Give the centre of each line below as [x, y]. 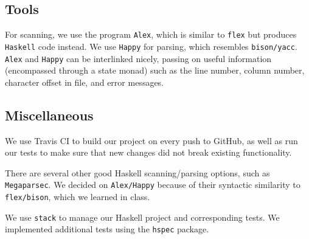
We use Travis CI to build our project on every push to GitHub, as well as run [151, 140]
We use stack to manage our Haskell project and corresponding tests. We [142, 217]
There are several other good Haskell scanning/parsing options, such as [137, 172]
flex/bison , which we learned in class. [78, 196]
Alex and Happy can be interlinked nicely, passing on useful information [138, 58]
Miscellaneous [49, 115]
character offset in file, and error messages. [85, 82]
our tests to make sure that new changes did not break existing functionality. [148, 152]
